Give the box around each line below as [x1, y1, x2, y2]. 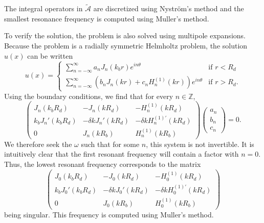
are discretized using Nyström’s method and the [93, 3, 244, 14]
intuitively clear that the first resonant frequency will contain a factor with [4, 148, 239, 159]
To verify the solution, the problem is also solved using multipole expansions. [4, 30, 246, 41]
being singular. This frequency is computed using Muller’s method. [4, 209, 214, 219]
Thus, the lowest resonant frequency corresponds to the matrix [4, 158, 201, 169]
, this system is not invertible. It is [146, 138, 254, 149]
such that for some [81, 138, 140, 149]
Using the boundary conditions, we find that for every [4, 90, 173, 101]
